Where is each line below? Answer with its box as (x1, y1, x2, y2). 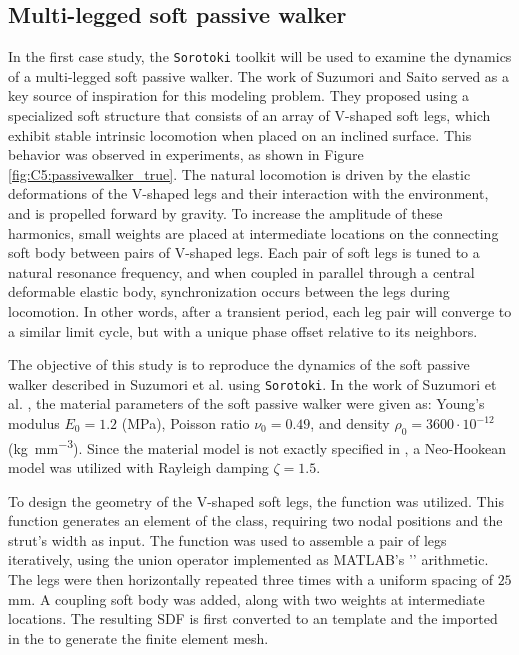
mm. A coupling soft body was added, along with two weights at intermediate (8, 588, 485, 609)
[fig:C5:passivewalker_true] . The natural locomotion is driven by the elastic (8, 163, 471, 184)
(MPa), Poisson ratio (121, 413, 250, 434)
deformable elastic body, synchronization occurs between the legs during (8, 281, 450, 302)
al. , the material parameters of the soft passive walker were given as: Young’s (8, 393, 485, 414)
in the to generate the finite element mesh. (8, 627, 269, 648)
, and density (310, 413, 390, 434)
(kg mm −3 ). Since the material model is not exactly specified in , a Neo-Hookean (8, 434, 507, 458)
